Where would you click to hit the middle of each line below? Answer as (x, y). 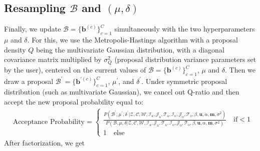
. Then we (240, 70)
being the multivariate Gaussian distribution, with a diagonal (130, 49)
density (15, 49)
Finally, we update (33, 29)
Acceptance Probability (49, 122)
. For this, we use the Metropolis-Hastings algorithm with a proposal (133, 39)
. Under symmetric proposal (184, 81)
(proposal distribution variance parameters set (185, 59)
